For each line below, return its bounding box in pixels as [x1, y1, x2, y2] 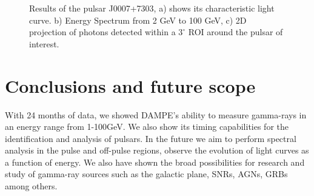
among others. [5, 180, 58, 192]
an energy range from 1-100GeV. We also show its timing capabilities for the [5, 120, 289, 133]
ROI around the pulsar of [188, 25, 283, 38]
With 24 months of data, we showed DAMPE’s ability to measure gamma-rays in [5, 108, 307, 121]
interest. [29, 37, 59, 50]
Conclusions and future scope [5, 73, 256, 98]
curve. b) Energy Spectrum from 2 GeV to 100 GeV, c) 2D [29, 13, 247, 26]
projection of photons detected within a [29, 25, 176, 38]
